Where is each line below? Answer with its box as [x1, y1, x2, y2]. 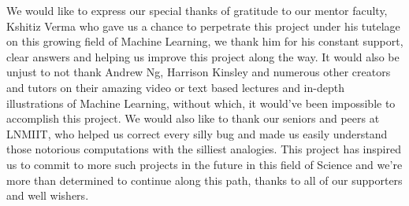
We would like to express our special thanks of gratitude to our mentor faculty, [6, 2, 388, 18]
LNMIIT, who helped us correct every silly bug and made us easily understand [6, 125, 388, 142]
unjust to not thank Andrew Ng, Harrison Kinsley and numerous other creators [6, 64, 391, 80]
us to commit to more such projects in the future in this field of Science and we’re [6, 156, 403, 172]
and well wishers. [6, 187, 89, 204]
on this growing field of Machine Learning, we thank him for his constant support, [6, 33, 403, 50]
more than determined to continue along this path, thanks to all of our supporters [6, 171, 403, 188]
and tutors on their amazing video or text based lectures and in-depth [6, 79, 344, 95]
